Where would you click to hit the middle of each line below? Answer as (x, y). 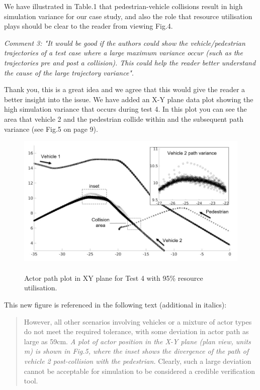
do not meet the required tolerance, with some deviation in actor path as (136, 331)
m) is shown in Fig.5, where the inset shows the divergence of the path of (136, 351)
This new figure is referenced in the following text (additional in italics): (115, 304)
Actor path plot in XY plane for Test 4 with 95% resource (114, 278)
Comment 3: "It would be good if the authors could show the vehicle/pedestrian (125, 43)
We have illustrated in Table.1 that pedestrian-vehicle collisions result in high (123, 6)
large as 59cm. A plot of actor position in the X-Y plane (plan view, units (137, 341)
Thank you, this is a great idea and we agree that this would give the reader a (125, 89)
